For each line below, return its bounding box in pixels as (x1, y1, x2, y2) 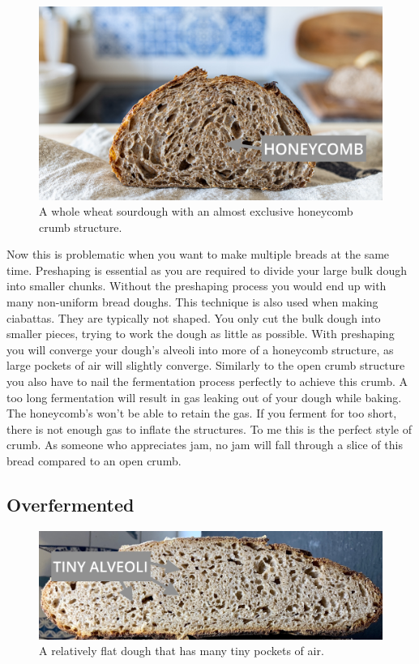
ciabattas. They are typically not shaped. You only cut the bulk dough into (6, 309, 381, 326)
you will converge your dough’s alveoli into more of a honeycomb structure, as (6, 341, 394, 358)
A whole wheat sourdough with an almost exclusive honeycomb (39, 203, 353, 220)
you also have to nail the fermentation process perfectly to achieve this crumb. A (6, 373, 408, 390)
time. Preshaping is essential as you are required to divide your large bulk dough (6, 261, 407, 278)
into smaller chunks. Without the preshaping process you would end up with (6, 277, 387, 294)
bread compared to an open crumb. (6, 452, 182, 469)
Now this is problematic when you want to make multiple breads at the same (6, 246, 390, 263)
